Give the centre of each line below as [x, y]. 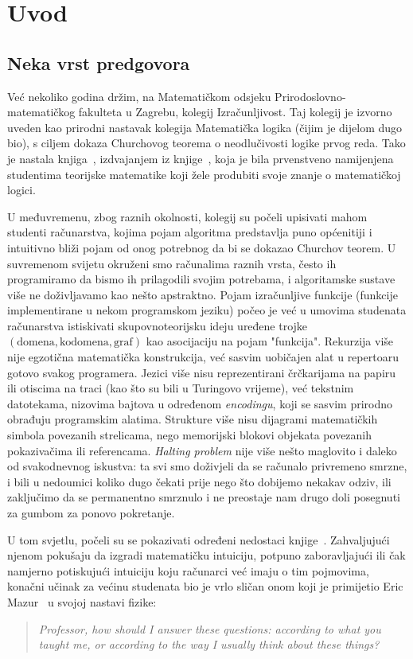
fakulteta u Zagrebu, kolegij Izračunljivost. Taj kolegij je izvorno [235, 112]
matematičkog [41, 112]
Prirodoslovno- [310, 96]
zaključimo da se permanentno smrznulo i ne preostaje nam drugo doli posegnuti [204, 497]
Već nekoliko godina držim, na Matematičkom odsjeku [139, 96]
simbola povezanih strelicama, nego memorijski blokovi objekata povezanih [190, 435]
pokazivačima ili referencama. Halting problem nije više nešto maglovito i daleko [202, 450]
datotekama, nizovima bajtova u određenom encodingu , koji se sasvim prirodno [200, 403]
